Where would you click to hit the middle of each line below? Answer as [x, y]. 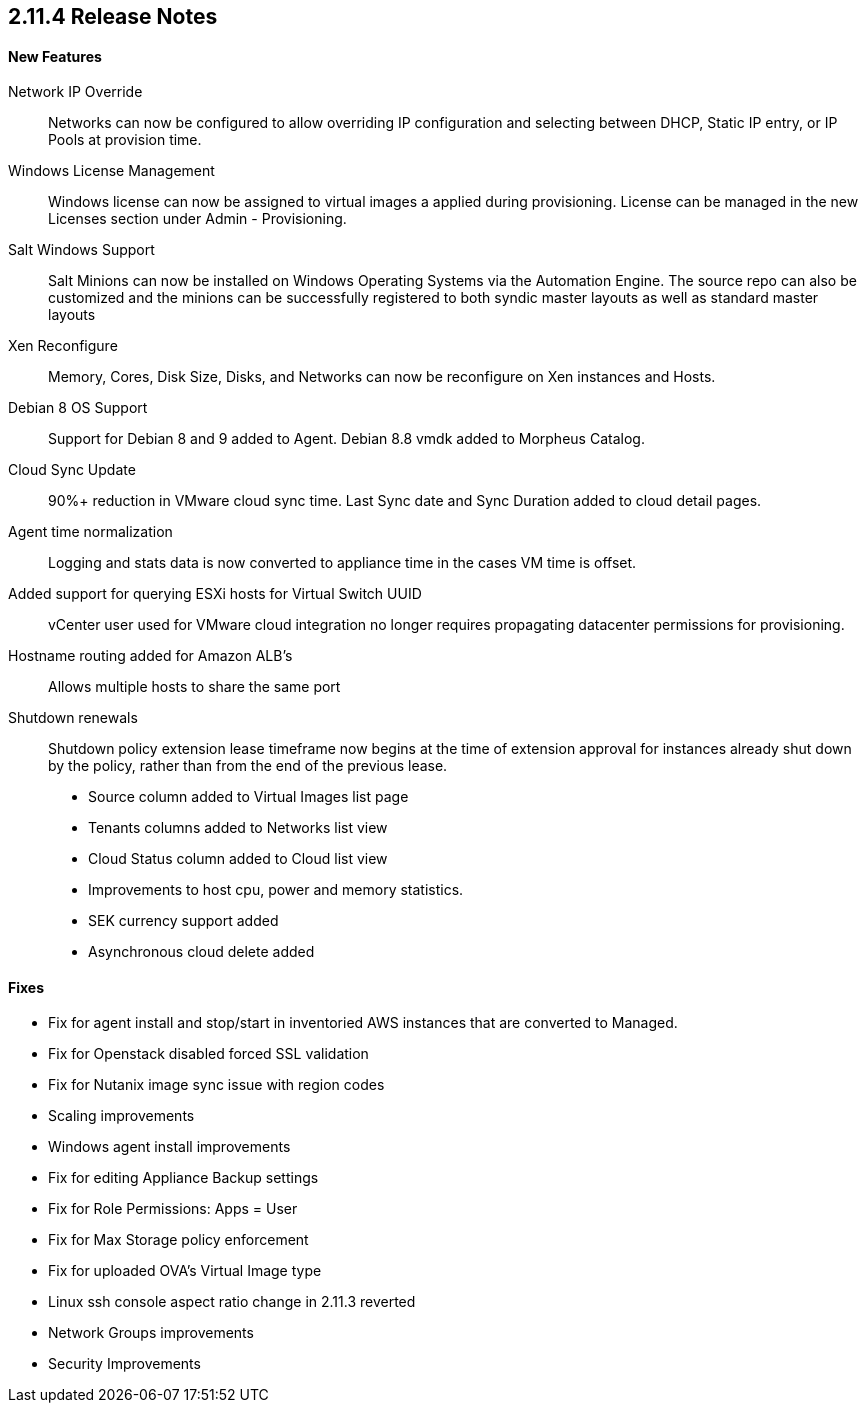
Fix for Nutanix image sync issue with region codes [216, 1085]
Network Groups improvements [151, 1333]
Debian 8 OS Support [78, 408]
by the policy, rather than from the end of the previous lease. [248, 766]
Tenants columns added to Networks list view [238, 828]
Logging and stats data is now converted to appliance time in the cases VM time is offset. [342, 563]
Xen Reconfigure [63, 346]
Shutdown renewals [73, 718]
